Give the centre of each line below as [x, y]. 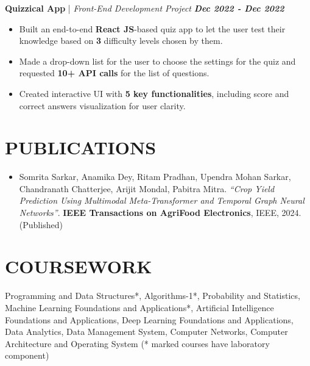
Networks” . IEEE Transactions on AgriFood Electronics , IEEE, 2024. [160, 213]
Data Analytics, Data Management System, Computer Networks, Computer [146, 332]
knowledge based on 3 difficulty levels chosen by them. [121, 41]
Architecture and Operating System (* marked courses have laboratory [137, 343]
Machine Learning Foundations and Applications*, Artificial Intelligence [139, 307]
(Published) [41, 224]
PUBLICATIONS [81, 147]
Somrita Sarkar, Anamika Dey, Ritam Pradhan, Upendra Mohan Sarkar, [155, 177]
